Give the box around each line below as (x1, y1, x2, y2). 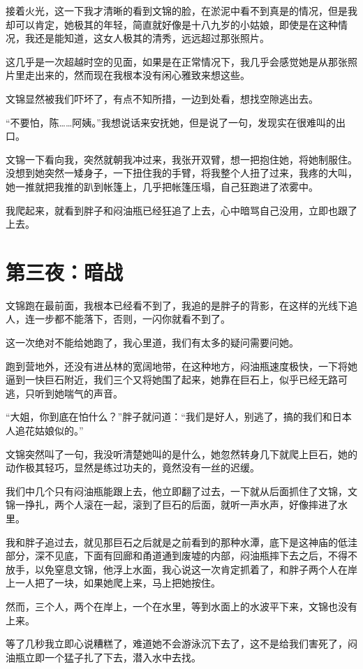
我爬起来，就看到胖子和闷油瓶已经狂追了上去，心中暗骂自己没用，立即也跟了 (6, 203, 357, 217)
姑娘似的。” (34, 423, 84, 437)
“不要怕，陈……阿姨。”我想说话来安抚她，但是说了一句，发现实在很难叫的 (6, 115, 336, 129)
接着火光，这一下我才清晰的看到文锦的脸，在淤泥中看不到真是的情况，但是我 (6, 3, 357, 17)
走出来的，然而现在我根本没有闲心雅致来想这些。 (24, 68, 250, 82)
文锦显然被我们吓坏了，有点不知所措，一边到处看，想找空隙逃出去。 (6, 91, 318, 105)
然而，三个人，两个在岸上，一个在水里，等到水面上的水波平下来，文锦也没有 (6, 598, 357, 613)
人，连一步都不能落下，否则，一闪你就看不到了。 (6, 311, 230, 326)
